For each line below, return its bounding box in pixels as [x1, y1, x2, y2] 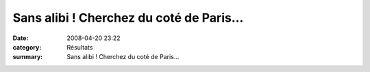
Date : [12, 34, 29, 42]
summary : [12, 53, 43, 61]
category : [12, 43, 42, 51]
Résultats [66, 43, 93, 51]
